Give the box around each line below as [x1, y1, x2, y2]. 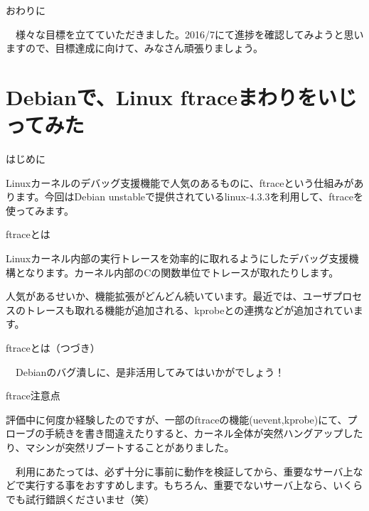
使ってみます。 [6, 203, 74, 217]
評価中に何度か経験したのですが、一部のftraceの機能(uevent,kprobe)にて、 [6, 412, 348, 426]
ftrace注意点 [6, 388, 60, 403]
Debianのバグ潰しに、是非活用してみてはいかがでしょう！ [15, 364, 285, 379]
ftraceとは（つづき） [6, 340, 100, 355]
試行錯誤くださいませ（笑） [25, 491, 155, 506]
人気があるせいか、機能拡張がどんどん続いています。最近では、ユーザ [6, 289, 333, 303]
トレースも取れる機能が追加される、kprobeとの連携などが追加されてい [25, 302, 353, 317]
